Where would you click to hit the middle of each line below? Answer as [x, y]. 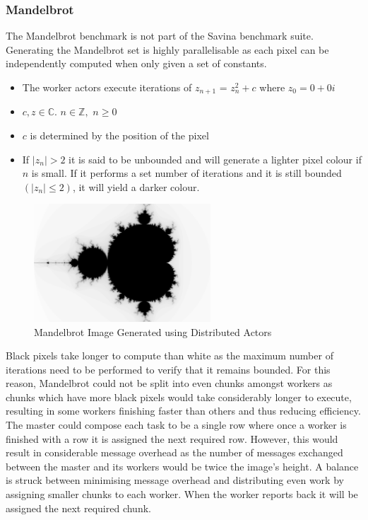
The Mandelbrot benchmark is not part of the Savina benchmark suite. [160, 36]
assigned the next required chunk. [78, 508]
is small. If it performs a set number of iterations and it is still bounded [186, 173]
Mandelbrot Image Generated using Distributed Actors [153, 331]
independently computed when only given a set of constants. [136, 63]
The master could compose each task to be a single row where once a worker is [176, 425]
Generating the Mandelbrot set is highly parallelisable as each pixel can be [167, 49]
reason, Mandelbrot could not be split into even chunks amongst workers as [169, 383]
